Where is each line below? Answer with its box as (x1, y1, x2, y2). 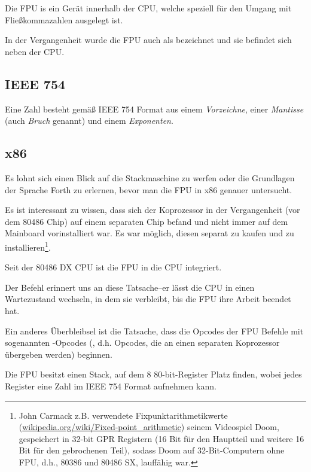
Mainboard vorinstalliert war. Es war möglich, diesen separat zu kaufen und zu (5, 227, 294, 239)
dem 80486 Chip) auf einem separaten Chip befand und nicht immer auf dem (5, 215, 288, 227)
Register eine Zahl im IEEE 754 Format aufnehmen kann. (5, 379, 217, 392)
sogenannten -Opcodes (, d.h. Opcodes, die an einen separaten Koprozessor (5, 336, 280, 349)
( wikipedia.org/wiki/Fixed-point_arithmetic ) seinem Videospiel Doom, (19, 421, 279, 433)
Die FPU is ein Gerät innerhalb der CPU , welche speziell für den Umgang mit (5, 2, 292, 14)
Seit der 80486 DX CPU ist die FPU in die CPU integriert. (5, 261, 222, 273)
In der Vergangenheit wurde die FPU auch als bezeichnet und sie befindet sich (5, 34, 292, 46)
